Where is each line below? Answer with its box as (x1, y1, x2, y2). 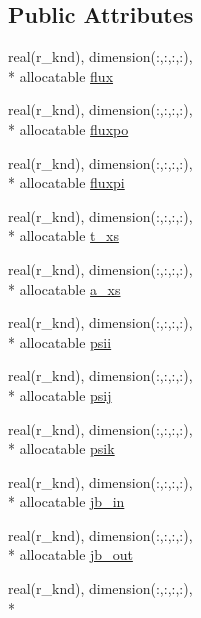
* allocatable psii (8, 331, 112, 352)
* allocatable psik (8, 438, 115, 459)
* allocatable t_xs (8, 225, 119, 246)
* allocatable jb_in (8, 491, 125, 512)
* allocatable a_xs (8, 278, 121, 299)
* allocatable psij (8, 384, 112, 405)
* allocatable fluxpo (8, 118, 129, 139)
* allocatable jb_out (8, 544, 133, 565)
